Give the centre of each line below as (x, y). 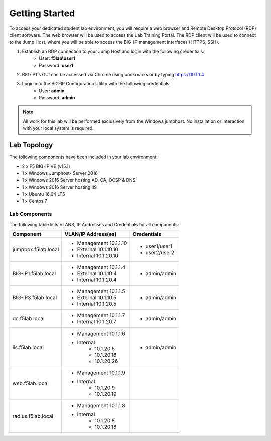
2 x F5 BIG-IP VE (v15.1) (46, 166)
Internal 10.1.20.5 (97, 304)
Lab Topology (31, 145)
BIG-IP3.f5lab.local (35, 298)
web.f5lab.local (30, 383)
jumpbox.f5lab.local (36, 250)
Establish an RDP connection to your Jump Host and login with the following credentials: (113, 51)
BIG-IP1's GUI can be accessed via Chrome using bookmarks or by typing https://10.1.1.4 (113, 74)
